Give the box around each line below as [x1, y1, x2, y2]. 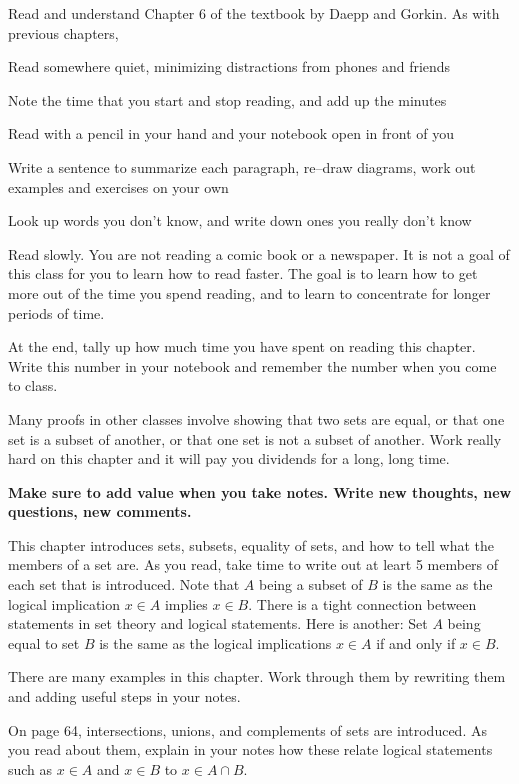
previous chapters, [8, 22, 119, 43]
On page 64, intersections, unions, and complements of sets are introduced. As [8, 719, 487, 740]
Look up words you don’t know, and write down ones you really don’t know [8, 210, 472, 231]
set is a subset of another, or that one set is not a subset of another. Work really [8, 428, 502, 449]
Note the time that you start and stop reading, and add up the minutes [8, 89, 447, 110]
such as [8, 758, 53, 779]
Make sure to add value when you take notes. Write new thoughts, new [8, 481, 512, 502]
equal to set [8, 632, 80, 653]
